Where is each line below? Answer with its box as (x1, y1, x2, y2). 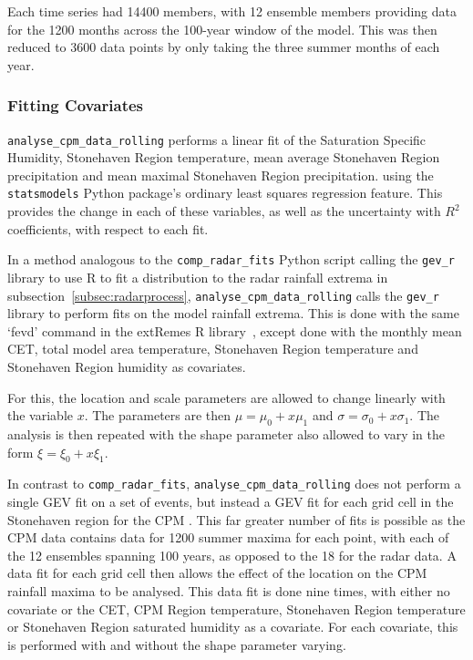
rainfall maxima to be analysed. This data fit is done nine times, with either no (7, 581, 450, 600)
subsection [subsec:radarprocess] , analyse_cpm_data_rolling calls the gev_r (7, 285, 439, 304)
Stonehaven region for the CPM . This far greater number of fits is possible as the (7, 510, 466, 529)
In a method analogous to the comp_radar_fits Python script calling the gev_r (7, 250, 455, 269)
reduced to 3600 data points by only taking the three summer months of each (7, 37, 440, 57)
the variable (7, 406, 73, 425)
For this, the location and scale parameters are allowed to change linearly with (7, 387, 446, 407)
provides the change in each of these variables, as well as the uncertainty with (7, 201, 441, 221)
